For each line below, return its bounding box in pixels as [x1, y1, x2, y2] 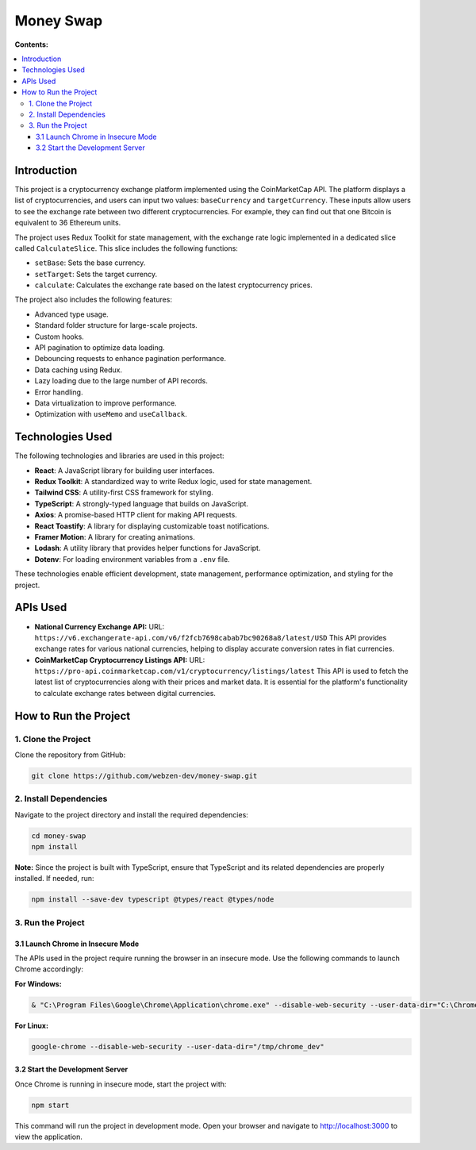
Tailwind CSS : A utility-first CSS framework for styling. [34, 488, 213, 498]
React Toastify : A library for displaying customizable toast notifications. [34, 521, 270, 531]
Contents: [14, 40, 49, 49]
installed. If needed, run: [14, 874, 94, 883]
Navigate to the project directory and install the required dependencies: [14, 810, 249, 819]
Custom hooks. [34, 332, 85, 341]
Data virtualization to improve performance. [34, 398, 178, 408]
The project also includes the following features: [14, 294, 172, 305]
